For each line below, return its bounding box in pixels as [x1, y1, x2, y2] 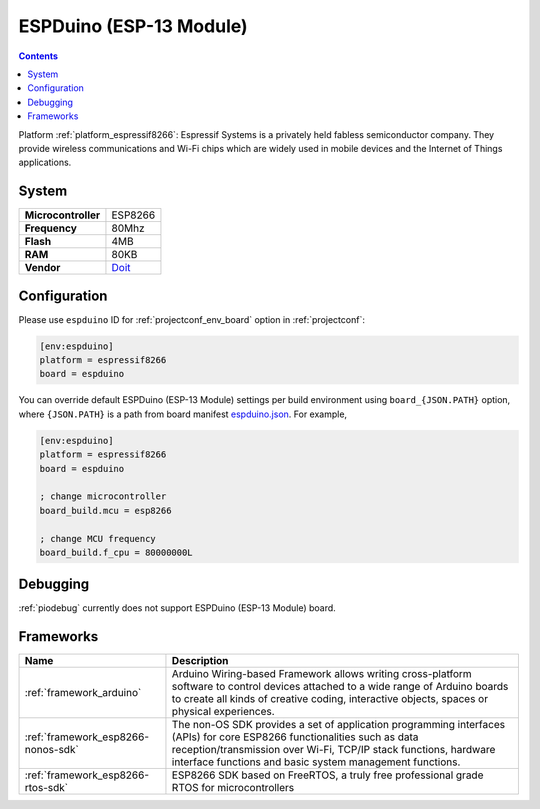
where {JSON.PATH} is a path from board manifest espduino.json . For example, [18, 408, 348, 420]
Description [171, 654, 229, 668]
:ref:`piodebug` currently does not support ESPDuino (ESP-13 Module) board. [18, 602, 337, 614]
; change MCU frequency [39, 533, 157, 544]
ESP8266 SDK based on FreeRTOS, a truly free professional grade [171, 768, 484, 782]
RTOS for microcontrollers [171, 781, 295, 795]
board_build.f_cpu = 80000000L [39, 546, 194, 558]
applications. [18, 156, 72, 169]
